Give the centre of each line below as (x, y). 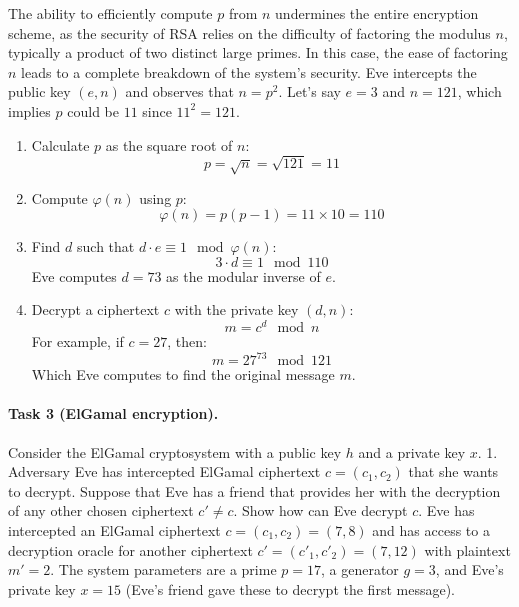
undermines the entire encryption (377, 13)
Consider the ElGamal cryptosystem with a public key (175, 451)
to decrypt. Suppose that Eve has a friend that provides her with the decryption (254, 490)
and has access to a (431, 530)
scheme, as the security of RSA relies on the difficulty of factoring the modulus (249, 32)
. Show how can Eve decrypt (320, 510)
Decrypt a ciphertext (95, 309)
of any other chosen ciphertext (101, 510)
